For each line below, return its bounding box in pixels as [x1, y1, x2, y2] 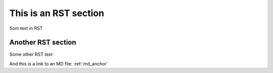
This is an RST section [9, 8, 105, 19]
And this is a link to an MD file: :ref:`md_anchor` [9, 60, 108, 66]
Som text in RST [9, 25, 43, 31]
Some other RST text [9, 51, 53, 57]
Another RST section [9, 38, 76, 47]
